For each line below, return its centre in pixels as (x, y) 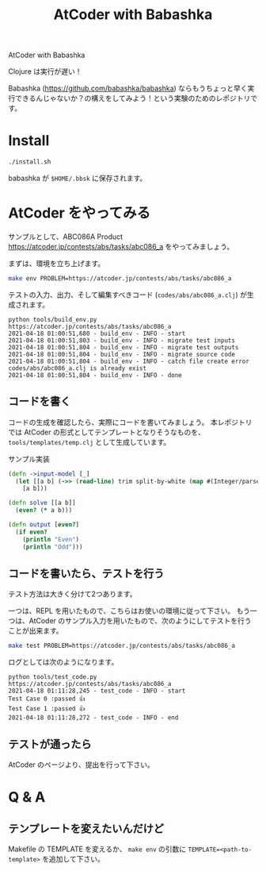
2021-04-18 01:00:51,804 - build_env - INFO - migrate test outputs (123, 347)
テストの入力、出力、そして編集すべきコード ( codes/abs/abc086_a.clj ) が (128, 295)
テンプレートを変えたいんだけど (86, 829)
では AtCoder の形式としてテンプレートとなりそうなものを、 (107, 432)
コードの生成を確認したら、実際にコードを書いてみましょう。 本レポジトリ (130, 422)
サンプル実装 (29, 459)
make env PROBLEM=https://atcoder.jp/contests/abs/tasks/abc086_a (120, 278)
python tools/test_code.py (53, 677)
